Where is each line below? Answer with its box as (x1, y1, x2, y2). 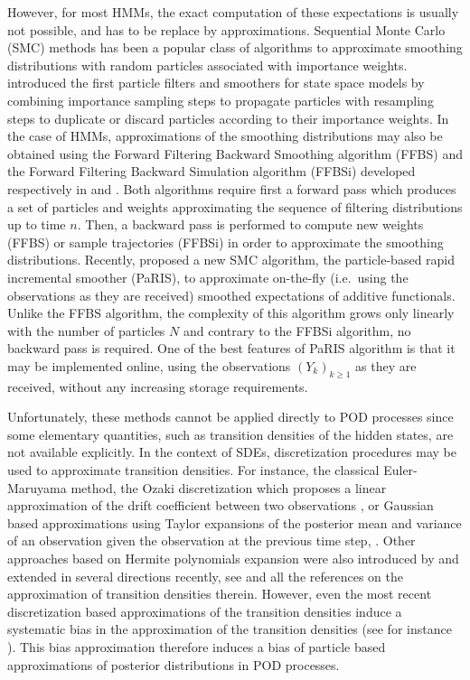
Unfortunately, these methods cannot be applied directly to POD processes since (7, 407, 454, 426)
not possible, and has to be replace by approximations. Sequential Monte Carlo (7, 20, 446, 39)
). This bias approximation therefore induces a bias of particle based (7, 637, 386, 656)
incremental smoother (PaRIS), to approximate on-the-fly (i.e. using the (7, 267, 409, 286)
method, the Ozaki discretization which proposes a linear (70, 478, 387, 497)
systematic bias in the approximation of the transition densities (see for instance (7, 619, 452, 638)
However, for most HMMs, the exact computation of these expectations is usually (7, 3, 459, 21)
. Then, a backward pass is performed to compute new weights (77, 215, 424, 234)
